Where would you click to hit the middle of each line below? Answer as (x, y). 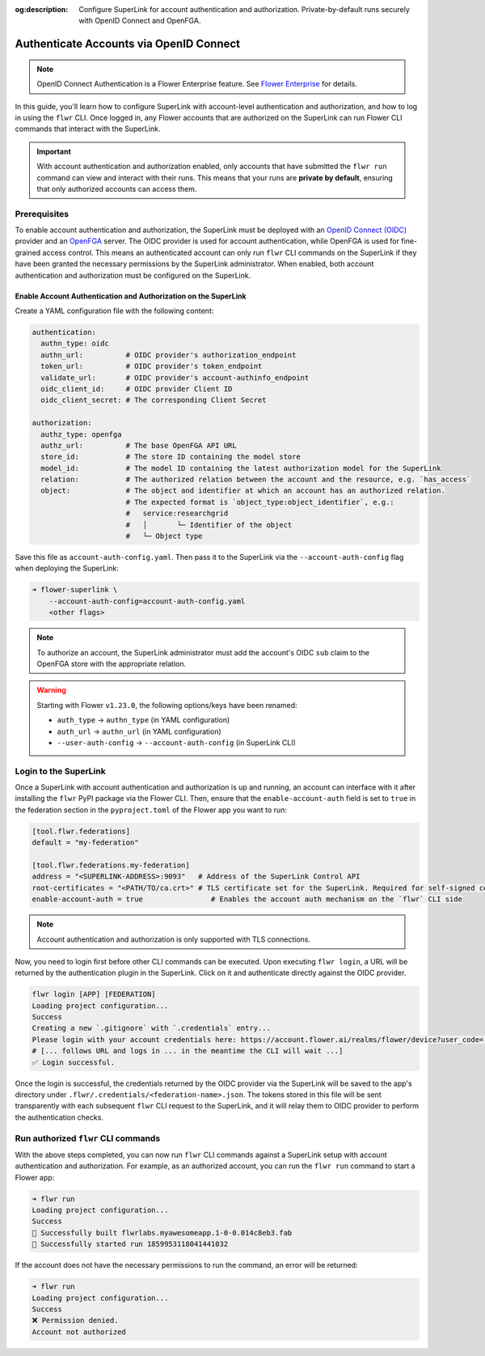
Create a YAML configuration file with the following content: (114, 311)
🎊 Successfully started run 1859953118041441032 (130, 1244)
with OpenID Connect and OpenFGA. (140, 21)
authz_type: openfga (81, 434)
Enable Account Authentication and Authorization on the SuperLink (131, 296)
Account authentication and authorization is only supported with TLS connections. (174, 939)
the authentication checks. (59, 1117)
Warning (51, 690)
